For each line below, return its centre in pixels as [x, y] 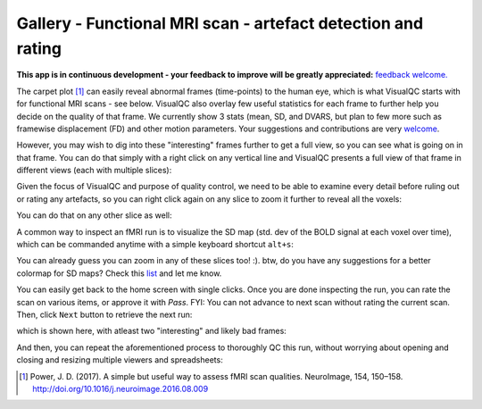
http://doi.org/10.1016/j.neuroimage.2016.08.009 [120, 388]
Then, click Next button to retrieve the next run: [104, 314]
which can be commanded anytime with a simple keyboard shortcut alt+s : [155, 245]
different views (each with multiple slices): [94, 171]
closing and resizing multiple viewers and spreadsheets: [120, 360]
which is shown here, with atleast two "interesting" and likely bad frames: [152, 331]
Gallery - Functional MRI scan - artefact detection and [220, 23]
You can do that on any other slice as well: [94, 215]
